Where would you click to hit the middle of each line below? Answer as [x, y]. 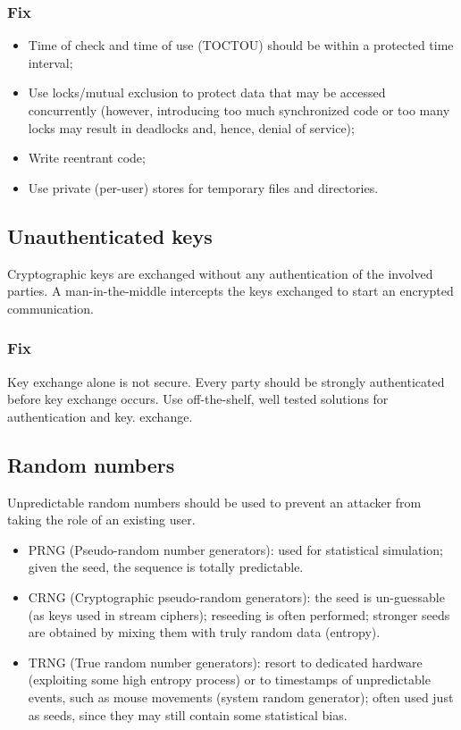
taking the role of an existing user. [101, 520]
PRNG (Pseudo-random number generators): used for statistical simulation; [235, 549]
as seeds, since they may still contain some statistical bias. [188, 714]
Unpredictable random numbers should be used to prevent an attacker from [214, 502]
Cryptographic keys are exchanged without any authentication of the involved [220, 273]
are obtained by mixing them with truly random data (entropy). [204, 632]
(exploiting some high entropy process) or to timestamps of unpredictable [229, 680]
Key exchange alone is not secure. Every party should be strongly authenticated [226, 381]
